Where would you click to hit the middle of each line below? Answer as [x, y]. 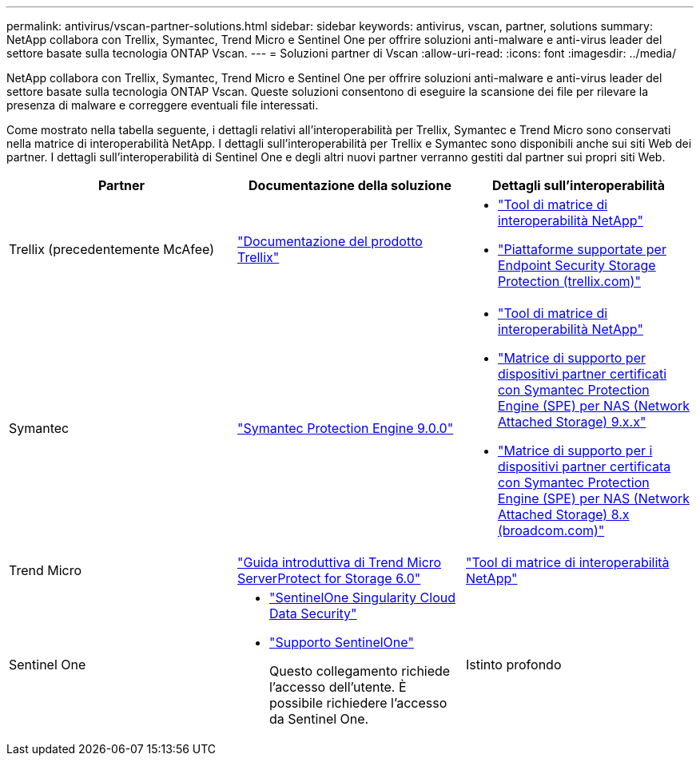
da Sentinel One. [319, 719]
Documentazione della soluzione [350, 185]
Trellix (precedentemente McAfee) [112, 249]
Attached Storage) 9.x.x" [572, 422]
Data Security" [313, 613]
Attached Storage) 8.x [563, 514]
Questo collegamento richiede [360, 671]
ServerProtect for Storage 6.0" [329, 578]
